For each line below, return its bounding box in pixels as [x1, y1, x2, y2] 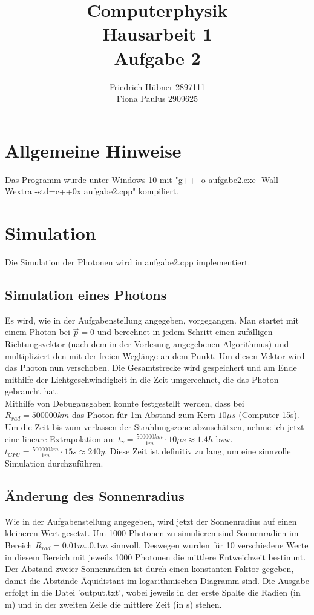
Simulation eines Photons [5, 285, 167, 304]
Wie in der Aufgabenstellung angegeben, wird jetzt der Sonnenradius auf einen [5, 514, 297, 527]
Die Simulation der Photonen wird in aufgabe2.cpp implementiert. [5, 255, 250, 268]
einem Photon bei [5, 325, 70, 338]
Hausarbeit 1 [102, 21, 213, 46]
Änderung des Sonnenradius [5, 486, 185, 505]
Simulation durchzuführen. [5, 456, 103, 469]
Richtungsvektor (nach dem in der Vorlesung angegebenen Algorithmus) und [5, 337, 289, 350]
